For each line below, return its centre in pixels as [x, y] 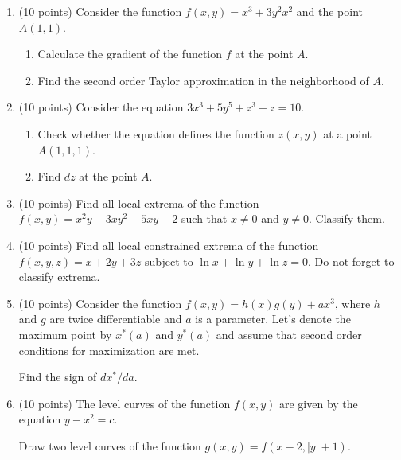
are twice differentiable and [116, 319]
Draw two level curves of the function [110, 445]
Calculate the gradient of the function [130, 54]
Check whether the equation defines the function [156, 133]
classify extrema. [59, 277]
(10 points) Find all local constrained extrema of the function [169, 245]
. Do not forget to [351, 261]
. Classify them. [347, 218]
